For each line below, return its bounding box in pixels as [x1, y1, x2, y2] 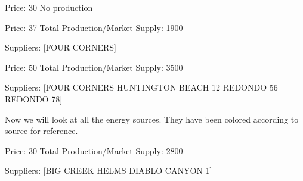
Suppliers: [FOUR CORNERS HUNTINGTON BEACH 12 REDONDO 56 [5, 81, 278, 93]
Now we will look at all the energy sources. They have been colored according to [5, 113, 299, 125]
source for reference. [5, 124, 78, 137]
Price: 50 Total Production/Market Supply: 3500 [5, 61, 183, 73]
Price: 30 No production [5, 1, 93, 13]
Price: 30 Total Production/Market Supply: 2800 [5, 144, 183, 157]
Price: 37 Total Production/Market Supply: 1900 [5, 21, 183, 33]
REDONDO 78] [5, 92, 63, 105]
